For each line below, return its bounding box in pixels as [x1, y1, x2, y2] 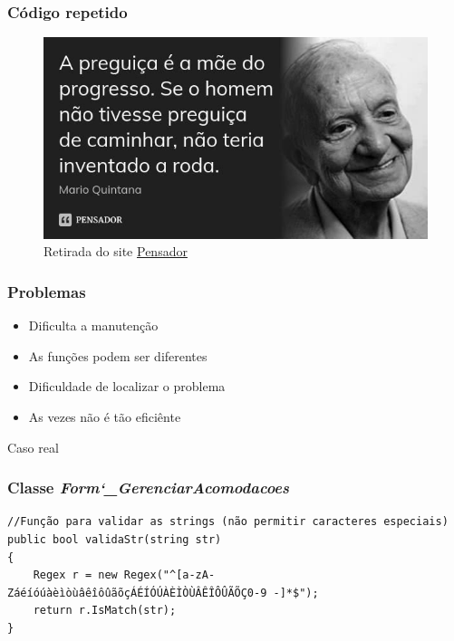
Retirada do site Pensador [43, 242, 188, 261]
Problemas [7, 280, 86, 302]
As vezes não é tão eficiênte [28, 407, 181, 426]
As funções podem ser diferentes [28, 346, 208, 365]
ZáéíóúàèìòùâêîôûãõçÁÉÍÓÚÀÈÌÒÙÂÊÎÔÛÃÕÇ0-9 [7, 586, 267, 599]
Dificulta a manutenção [28, 316, 159, 335]
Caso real [7, 437, 59, 456]
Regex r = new [33, 569, 118, 582]
